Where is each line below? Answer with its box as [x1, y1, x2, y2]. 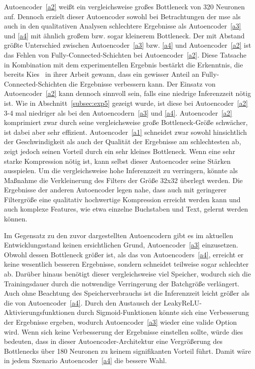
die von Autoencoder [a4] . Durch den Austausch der [4, 297, 161, 307]
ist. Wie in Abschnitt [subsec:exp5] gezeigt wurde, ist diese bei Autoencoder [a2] [4, 97, 248, 108]
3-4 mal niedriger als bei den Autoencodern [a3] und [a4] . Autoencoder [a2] [4, 107, 232, 118]
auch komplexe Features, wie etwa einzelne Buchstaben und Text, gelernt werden [4, 204, 248, 214]
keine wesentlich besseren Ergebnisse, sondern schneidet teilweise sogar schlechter [4, 259, 249, 269]
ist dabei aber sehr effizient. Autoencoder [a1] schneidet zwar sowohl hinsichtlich [4, 126, 247, 137]
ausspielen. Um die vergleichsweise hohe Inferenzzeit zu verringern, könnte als [4, 165, 238, 176]
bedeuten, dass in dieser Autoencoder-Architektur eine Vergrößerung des [4, 336, 223, 346]
